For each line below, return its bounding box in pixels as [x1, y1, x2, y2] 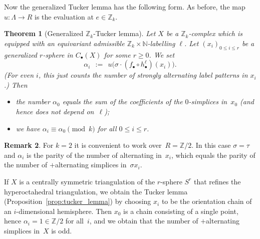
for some [104, 49, 131, 60]
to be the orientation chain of [161, 196, 252, 206]
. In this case [191, 140, 231, 150]
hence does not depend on [16, 106, 94, 116]
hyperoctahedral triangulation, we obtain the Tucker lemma [4, 186, 188, 196]
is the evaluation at [35, 11, 94, 22]
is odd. [51, 225, 72, 235]
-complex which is [188, 28, 242, 39]
